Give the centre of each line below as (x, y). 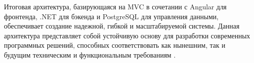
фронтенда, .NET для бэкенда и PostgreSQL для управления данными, (111, 16)
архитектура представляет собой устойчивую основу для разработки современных (127, 35)
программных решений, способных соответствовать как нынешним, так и (115, 45)
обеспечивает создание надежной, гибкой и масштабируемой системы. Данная (122, 26)
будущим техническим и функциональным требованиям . (90, 54)
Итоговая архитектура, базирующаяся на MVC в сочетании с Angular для (115, 6)
